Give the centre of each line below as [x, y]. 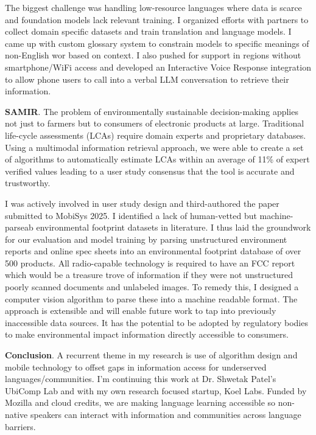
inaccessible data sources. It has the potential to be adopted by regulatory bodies [156, 322]
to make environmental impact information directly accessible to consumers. [147, 334]
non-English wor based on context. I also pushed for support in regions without [153, 55]
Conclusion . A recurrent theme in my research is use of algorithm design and [151, 355]
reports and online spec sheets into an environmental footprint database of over [153, 251]
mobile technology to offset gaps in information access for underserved [136, 367]
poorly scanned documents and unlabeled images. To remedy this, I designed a [152, 287]
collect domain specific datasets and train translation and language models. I [148, 31]
